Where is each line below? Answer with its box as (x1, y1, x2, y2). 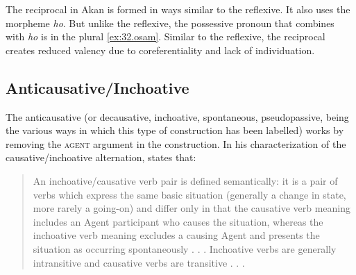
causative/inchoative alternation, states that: (6, 150, 196, 165)
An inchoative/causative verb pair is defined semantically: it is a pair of (33, 173, 338, 187)
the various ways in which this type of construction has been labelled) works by (6, 123, 344, 137)
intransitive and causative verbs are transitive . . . (33, 255, 245, 269)
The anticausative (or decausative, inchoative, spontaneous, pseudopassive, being (6, 109, 349, 124)
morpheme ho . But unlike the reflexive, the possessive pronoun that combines (6, 15, 334, 30)
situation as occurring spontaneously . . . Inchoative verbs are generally (33, 241, 337, 256)
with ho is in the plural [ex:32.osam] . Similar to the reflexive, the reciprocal (6, 29, 325, 44)
